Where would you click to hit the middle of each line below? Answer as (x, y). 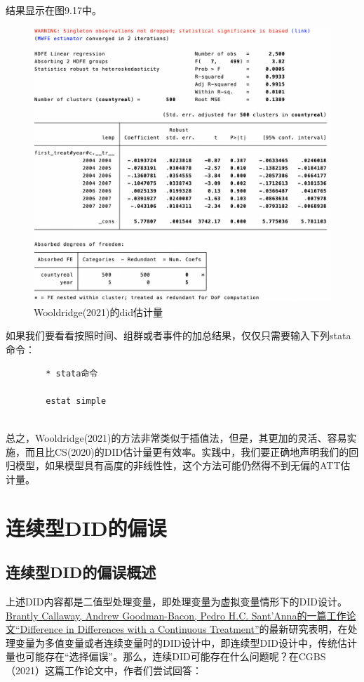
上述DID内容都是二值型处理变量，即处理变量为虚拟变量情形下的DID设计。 (176, 601)
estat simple (76, 401)
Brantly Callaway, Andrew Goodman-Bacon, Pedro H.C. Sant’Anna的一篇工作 (176, 615)
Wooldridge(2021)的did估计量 (99, 312)
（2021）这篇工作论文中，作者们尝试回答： (104, 670)
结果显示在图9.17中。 (54, 10)
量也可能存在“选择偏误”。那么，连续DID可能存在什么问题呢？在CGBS (166, 656)
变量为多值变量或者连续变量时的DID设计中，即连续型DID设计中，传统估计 (186, 642)
